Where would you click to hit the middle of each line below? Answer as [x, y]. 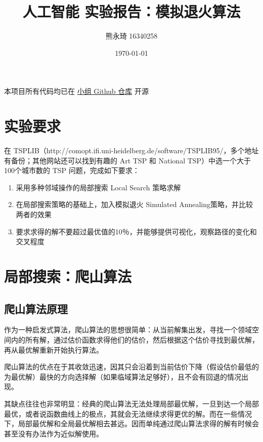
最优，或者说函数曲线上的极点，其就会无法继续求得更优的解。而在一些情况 [128, 413]
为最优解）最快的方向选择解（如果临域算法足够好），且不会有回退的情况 [123, 376]
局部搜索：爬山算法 [68, 276]
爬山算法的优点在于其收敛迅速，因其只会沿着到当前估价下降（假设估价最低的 [131, 367]
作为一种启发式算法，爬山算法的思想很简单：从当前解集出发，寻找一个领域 [128, 330]
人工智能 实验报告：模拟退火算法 [131, 11]
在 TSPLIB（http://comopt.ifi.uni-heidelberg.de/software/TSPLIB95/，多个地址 [131, 150]
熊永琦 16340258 [131, 36]
